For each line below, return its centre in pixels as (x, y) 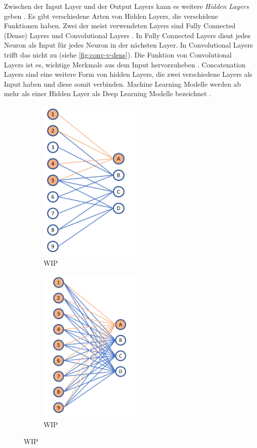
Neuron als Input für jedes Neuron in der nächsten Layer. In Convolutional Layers (128, 45)
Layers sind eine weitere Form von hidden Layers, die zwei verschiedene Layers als (128, 74)
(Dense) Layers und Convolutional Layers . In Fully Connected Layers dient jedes (127, 35)
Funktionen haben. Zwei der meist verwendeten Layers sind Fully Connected (120, 26)
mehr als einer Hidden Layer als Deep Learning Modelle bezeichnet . (107, 93)
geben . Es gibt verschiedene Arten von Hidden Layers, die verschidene (111, 16)
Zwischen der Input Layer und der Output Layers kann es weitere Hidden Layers (127, 6)
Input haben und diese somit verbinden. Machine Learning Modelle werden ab (123, 84)
